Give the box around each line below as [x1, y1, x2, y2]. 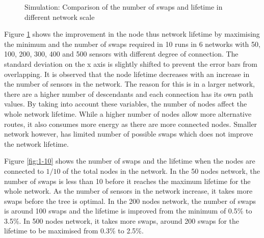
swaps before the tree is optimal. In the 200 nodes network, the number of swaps [4, 195, 256, 206]
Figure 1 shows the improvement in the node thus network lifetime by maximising [4, 29, 260, 39]
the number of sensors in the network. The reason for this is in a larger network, [4, 78, 255, 89]
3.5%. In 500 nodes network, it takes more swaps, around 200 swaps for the [4, 215, 240, 226]
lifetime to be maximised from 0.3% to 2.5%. [4, 225, 144, 236]
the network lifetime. [4, 138, 69, 149]
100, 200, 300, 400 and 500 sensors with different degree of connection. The [4, 48, 239, 59]
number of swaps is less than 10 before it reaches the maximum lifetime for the [4, 175, 251, 186]
